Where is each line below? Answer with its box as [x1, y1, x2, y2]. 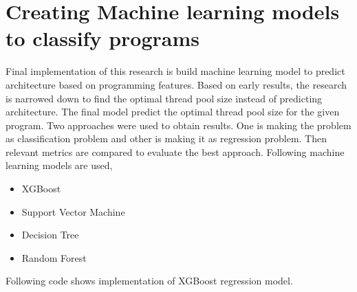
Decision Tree [21, 227, 79, 242]
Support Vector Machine [21, 204, 125, 218]
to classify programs [6, 24, 199, 52]
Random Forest [21, 250, 87, 265]
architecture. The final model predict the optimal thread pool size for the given [6, 104, 340, 119]
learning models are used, [6, 158, 113, 172]
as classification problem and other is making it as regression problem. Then [6, 131, 327, 146]
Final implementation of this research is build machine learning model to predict [6, 64, 345, 78]
